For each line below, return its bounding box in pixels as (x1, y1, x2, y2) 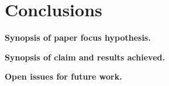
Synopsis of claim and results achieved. (5, 51, 165, 63)
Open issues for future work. (5, 70, 122, 83)
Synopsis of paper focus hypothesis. (5, 31, 151, 44)
